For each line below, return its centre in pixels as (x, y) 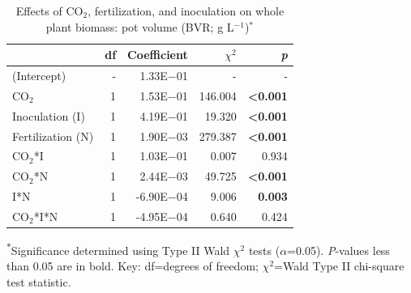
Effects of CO (49, 11)
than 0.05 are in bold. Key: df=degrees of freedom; (133, 266)
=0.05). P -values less (338, 250)
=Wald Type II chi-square (339, 266)
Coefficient (158, 55)
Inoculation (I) (49, 115)
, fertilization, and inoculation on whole (186, 11)
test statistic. (39, 281)
